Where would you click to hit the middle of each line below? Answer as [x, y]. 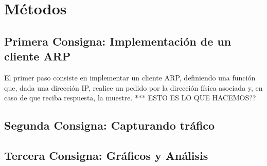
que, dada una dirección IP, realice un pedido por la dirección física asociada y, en [133, 87]
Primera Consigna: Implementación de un [118, 41]
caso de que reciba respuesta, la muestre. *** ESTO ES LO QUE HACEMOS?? [130, 98]
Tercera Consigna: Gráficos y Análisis [106, 155]
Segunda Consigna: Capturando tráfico [110, 125]
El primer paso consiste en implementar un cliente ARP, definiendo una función [130, 77]
